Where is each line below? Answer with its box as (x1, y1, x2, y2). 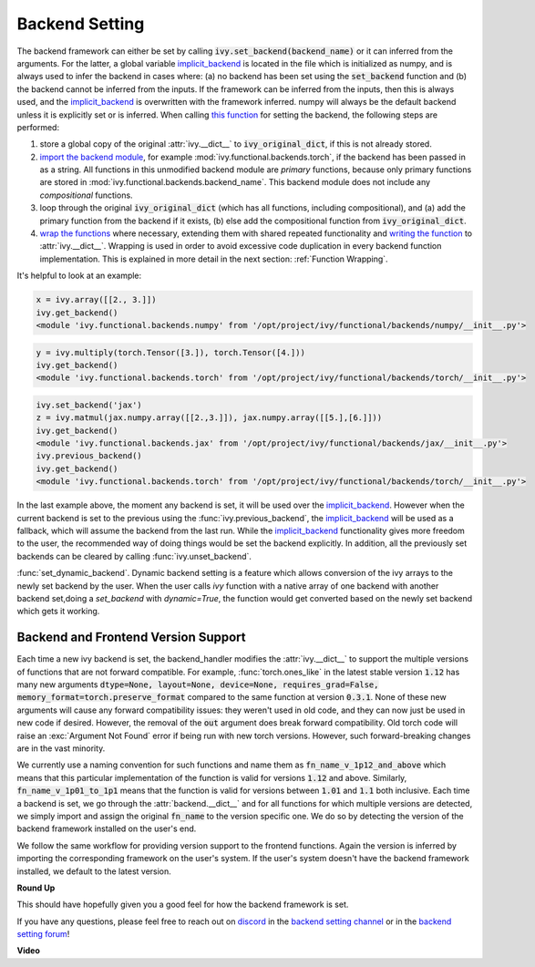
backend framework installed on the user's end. (16, 823, 197, 834)
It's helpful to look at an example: (16, 270, 142, 282)
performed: (16, 121, 59, 132)
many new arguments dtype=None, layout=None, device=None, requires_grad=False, (16, 679, 379, 690)
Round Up (16, 882, 56, 893)
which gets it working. (16, 606, 100, 617)
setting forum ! (16, 929, 70, 940)
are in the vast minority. (16, 743, 106, 754)
